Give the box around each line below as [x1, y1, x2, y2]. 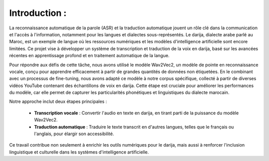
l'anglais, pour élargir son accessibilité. [34, 131, 114, 137]
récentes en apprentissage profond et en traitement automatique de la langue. [9, 53, 170, 59]
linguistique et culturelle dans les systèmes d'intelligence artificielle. [9, 149, 149, 155]
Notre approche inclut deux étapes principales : [9, 98, 107, 104]
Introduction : [9, 7, 67, 18]
